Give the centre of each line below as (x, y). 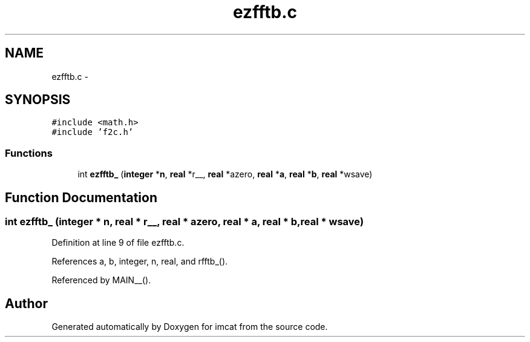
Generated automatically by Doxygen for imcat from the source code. (190, 327)
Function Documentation (81, 197)
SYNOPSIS (38, 100)
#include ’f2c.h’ (93, 132)
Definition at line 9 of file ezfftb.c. (118, 243)
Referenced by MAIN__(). (101, 280)
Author (26, 303)
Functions (29, 153)
